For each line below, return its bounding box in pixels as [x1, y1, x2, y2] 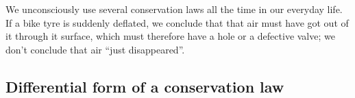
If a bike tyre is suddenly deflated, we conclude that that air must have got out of [5, 15, 349, 29]
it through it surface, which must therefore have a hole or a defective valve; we [5, 29, 335, 43]
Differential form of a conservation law [5, 75, 284, 97]
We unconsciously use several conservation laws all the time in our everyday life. [5, 2, 343, 16]
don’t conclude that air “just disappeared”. [5, 42, 185, 56]
